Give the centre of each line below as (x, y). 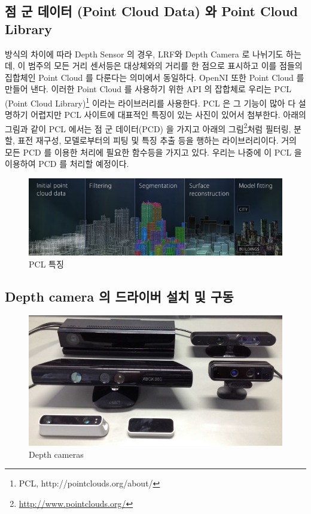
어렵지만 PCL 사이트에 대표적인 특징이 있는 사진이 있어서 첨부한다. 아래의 (168, 115)
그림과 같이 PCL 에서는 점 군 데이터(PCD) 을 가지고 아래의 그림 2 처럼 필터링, (148, 127)
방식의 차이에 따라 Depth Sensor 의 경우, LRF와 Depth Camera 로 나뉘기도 (144, 54)
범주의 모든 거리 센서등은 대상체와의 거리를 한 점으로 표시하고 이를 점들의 (165, 66)
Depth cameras (56, 454)
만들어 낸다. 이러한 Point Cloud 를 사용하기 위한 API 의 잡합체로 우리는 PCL (148, 89)
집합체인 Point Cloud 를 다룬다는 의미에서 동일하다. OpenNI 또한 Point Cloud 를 (155, 77)
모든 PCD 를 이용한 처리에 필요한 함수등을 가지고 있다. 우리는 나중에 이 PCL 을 (153, 152)
